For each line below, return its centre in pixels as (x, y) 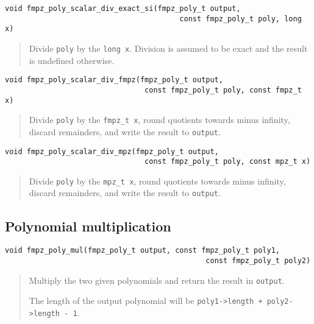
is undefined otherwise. (72, 60)
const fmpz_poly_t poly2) (258, 260)
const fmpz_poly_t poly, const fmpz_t (223, 90)
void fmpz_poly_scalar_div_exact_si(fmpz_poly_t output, (123, 9)
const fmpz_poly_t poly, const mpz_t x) (228, 162)
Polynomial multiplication (88, 226)
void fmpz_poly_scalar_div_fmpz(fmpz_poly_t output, (114, 80)
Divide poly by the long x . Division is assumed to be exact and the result (168, 48)
